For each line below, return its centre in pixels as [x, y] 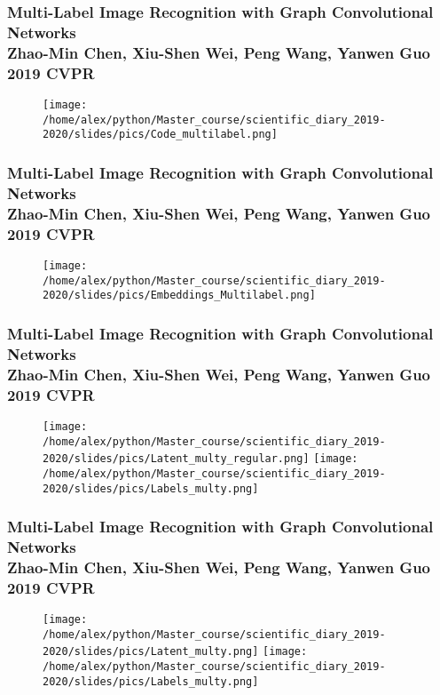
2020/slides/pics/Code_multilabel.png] [160, 135]
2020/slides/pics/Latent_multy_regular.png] [176, 459]
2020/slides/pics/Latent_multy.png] [151, 652]
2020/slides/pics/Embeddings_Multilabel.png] [179, 296]
